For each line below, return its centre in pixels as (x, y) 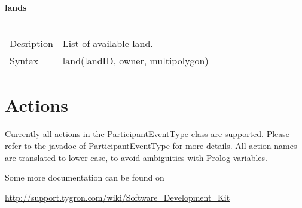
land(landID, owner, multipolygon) (135, 61)
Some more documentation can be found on (85, 177)
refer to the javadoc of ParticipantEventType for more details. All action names (151, 145)
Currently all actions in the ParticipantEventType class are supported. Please (147, 134)
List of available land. (108, 44)
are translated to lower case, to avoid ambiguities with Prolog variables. (136, 157)
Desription (31, 44)
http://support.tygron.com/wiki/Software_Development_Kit (118, 197)
